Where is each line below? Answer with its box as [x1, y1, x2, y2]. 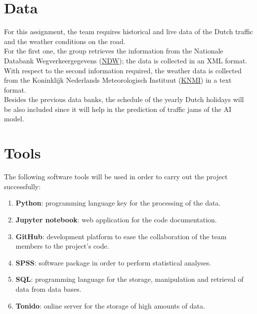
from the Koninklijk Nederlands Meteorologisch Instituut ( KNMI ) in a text [4, 75, 232, 85]
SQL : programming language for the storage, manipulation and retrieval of [15, 274, 244, 284]
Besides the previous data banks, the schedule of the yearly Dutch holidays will [4, 94, 244, 105]
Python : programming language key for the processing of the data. [15, 198, 221, 208]
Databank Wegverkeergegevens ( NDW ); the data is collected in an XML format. [4, 55, 248, 65]
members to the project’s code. [15, 241, 109, 251]
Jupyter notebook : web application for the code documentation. [15, 214, 217, 224]
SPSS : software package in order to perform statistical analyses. [15, 257, 212, 267]
